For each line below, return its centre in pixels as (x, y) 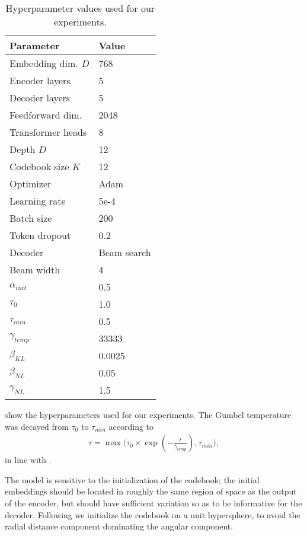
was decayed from (37, 426)
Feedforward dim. (46, 115)
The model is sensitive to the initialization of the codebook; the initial (132, 479)
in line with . (28, 460)
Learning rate (38, 201)
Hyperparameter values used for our (80, 8)
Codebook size (39, 166)
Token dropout (40, 235)
